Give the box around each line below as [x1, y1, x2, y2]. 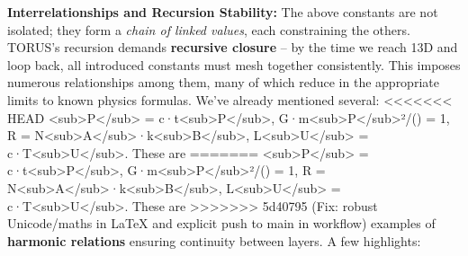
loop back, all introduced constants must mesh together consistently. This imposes [7, 55, 461, 74]
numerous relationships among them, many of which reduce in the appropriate [7, 73, 439, 92]
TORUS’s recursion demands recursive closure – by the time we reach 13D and [7, 38, 458, 57]
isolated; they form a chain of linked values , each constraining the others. [7, 20, 410, 39]
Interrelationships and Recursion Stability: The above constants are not [7, 3, 438, 21]
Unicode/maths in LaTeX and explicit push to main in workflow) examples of [7, 214, 436, 233]
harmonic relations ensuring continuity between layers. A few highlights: [7, 231, 421, 250]
